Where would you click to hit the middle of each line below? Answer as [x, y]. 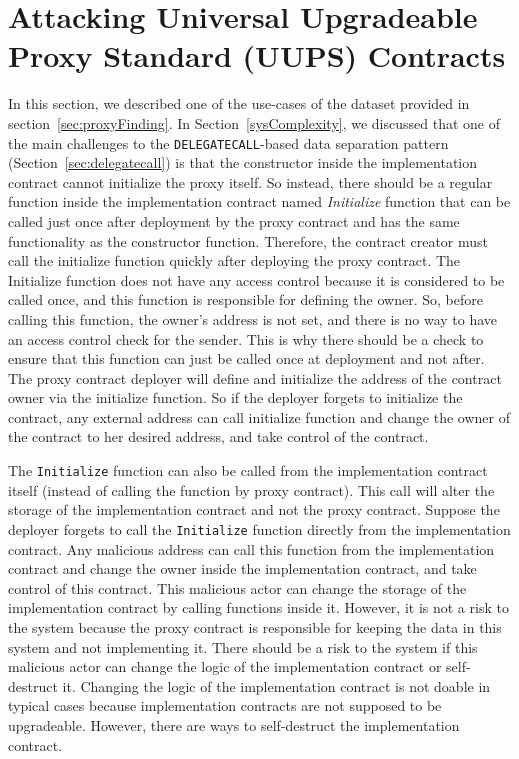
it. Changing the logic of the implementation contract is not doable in [276, 685]
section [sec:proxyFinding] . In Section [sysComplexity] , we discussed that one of [254, 122]
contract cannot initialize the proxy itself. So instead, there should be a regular [250, 181]
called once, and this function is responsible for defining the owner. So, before [245, 299]
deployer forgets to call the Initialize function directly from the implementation [259, 528]
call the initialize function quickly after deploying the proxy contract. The [234, 260]
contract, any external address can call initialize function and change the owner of [259, 416]
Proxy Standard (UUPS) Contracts [257, 55]
